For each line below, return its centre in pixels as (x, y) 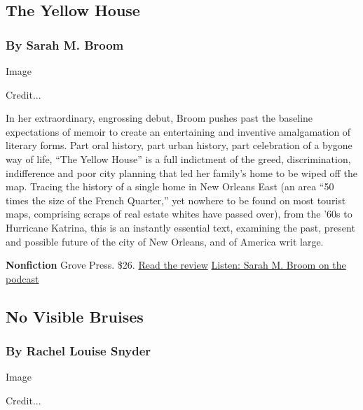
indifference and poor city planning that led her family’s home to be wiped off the (181, 172)
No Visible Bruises (75, 316)
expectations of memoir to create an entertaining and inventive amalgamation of (178, 131)
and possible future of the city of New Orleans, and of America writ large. (165, 241)
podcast (22, 278)
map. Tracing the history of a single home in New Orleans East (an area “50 (170, 186)
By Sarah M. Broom (65, 44)
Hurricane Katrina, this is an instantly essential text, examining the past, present (180, 227)
